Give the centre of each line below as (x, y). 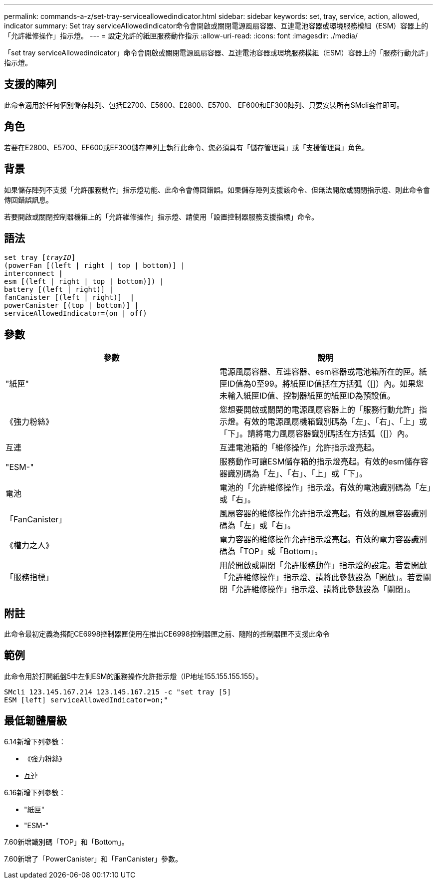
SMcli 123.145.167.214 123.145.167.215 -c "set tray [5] (118, 692)
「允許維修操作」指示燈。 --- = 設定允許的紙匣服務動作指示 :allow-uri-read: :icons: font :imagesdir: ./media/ (181, 36)
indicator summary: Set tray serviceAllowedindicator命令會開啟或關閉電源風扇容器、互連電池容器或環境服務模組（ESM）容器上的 (216, 26)
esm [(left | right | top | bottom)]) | (84, 282)
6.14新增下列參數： (35, 741)
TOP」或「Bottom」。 (283, 552)
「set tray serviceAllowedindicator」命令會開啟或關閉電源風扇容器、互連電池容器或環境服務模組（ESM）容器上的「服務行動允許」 (218, 53)
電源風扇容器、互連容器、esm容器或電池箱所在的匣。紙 (323, 372)
